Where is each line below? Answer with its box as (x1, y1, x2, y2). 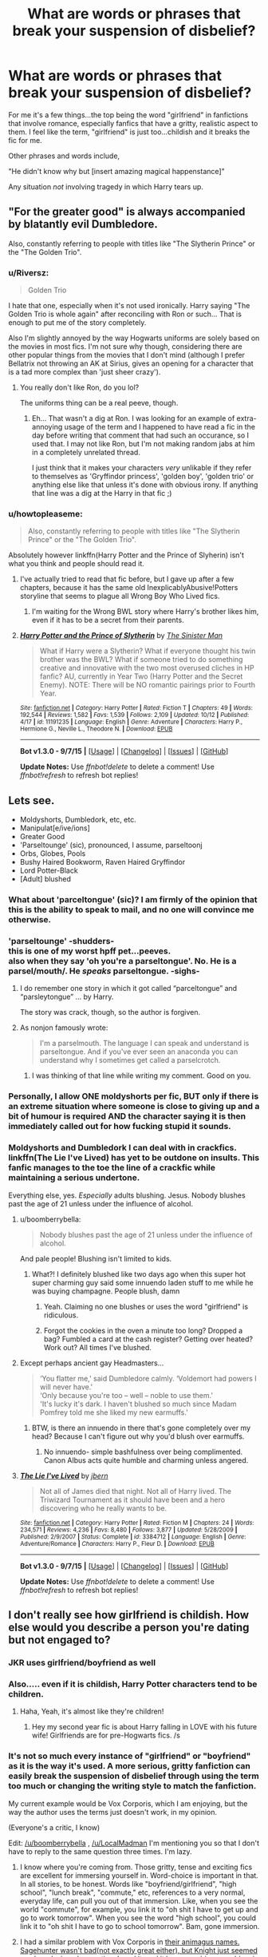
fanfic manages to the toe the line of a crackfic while (8, 1163, 215, 1174)
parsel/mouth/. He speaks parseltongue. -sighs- (8, 965, 200, 977)
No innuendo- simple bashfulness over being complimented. (43, 1447, 243, 1456)
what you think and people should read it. (8, 559, 145, 568)
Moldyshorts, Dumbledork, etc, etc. (19, 815, 137, 825)
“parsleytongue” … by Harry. (19, 992, 114, 1002)
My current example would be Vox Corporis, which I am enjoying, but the (8, 1798, 248, 1808)
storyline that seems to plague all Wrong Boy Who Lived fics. (19, 592, 220, 601)
